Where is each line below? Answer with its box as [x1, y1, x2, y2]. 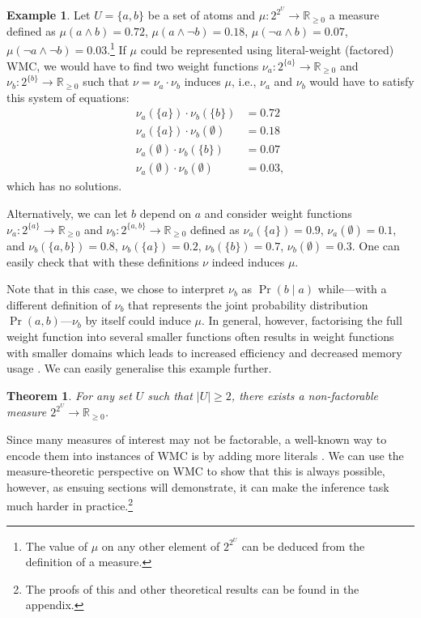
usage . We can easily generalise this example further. [6, 360, 272, 377]
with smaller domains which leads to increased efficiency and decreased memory [6, 343, 402, 360]
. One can [351, 237, 400, 254]
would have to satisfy [309, 73, 415, 90]
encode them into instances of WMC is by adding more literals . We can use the [6, 446, 404, 463]
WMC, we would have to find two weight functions [6, 57, 259, 74]
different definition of [6, 296, 111, 313]
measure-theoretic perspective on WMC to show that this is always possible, [6, 462, 385, 479]
